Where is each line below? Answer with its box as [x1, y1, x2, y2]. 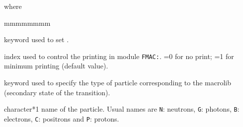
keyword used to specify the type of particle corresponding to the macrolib [4, 77, 231, 88]
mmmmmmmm [4, 17, 51, 28]
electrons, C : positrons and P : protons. [4, 113, 119, 124]
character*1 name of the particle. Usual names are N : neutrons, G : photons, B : [4, 104, 240, 114]
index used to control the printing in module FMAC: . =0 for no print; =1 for [4, 51, 234, 61]
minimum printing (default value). [4, 61, 108, 71]
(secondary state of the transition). [4, 87, 110, 97]
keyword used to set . [4, 34, 69, 45]
